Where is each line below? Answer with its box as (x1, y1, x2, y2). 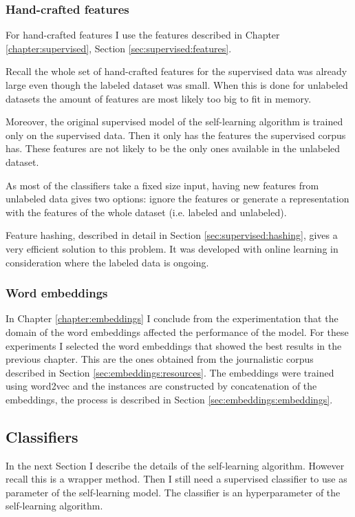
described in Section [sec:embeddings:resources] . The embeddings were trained (6, 365, 334, 379)
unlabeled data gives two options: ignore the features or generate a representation (6, 191, 349, 206)
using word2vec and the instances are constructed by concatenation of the (6, 379, 317, 393)
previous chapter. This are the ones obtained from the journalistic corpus (6, 352, 314, 366)
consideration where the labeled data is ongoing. (6, 255, 209, 269)
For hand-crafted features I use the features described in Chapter (6, 28, 280, 42)
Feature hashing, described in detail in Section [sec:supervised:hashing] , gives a (6, 228, 338, 242)
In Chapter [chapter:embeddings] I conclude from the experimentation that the (6, 311, 338, 326)
